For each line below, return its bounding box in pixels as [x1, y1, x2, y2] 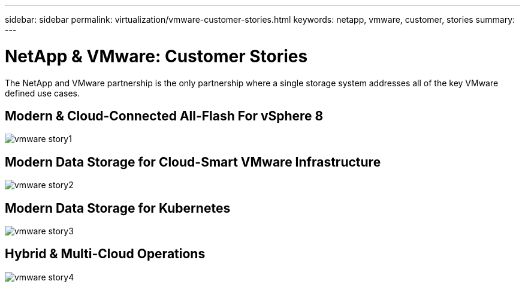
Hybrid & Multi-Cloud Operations [5, 246, 206, 262]
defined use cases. [5, 87, 80, 98]
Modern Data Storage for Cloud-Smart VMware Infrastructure [5, 154, 381, 170]
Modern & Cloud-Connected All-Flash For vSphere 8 [5, 108, 324, 123]
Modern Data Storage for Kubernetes [5, 200, 231, 216]
